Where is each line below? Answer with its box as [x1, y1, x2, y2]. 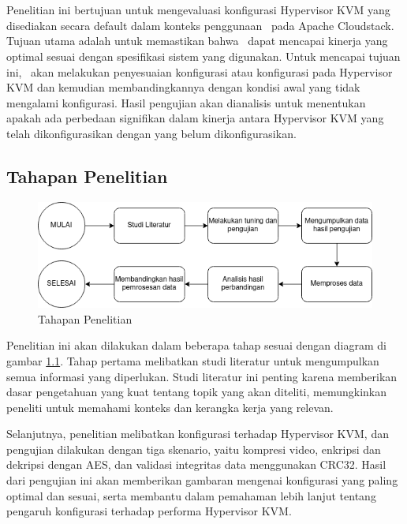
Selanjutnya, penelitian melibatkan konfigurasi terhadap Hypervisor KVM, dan [6, 425, 389, 442]
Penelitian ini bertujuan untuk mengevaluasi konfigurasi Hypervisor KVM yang [6, 2, 390, 18]
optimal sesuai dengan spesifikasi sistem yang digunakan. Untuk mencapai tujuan [6, 47, 401, 64]
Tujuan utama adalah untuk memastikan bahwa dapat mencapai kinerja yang [6, 32, 388, 49]
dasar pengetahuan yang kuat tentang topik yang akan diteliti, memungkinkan [6, 384, 387, 400]
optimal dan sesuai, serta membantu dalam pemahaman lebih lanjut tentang [6, 487, 376, 503]
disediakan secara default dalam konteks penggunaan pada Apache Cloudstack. [6, 17, 394, 33]
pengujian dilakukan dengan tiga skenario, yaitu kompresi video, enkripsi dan [6, 440, 381, 457]
